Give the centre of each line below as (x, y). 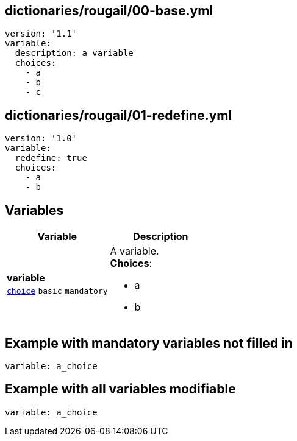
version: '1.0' (41, 139)
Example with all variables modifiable (120, 389)
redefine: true (51, 158)
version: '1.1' (41, 34)
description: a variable (74, 53)
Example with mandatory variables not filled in (149, 343)
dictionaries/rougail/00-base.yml (109, 11)
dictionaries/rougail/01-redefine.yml (119, 115)
